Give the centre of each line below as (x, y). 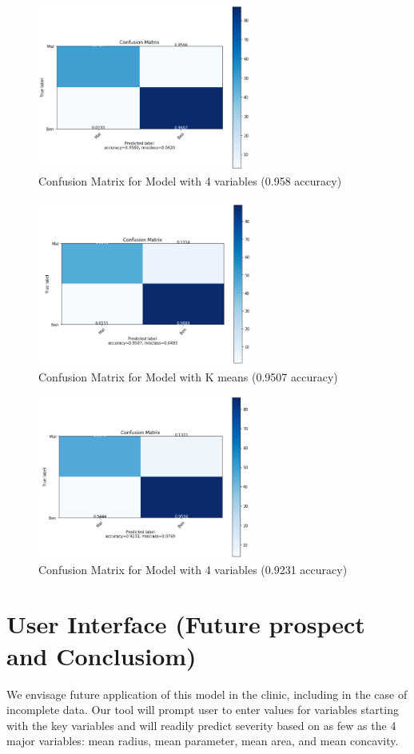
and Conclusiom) (102, 655)
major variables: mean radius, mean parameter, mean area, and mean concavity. (203, 741)
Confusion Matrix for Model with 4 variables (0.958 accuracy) (190, 181)
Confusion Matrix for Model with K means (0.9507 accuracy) (188, 376)
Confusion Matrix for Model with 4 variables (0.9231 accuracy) (193, 569)
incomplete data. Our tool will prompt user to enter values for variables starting (203, 710)
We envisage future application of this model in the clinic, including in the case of (207, 694)
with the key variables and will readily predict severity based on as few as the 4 (201, 725)
